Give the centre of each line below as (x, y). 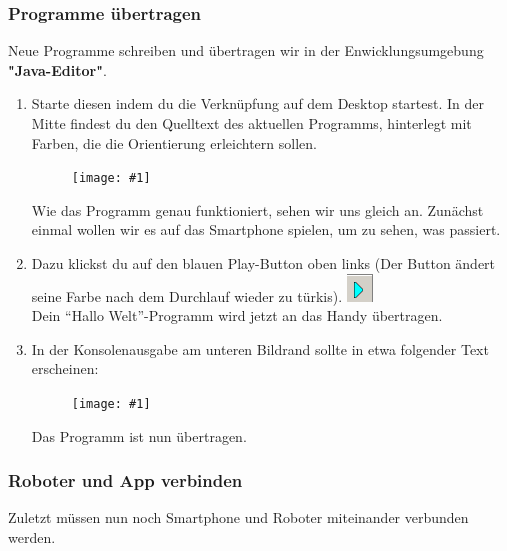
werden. (32, 537)
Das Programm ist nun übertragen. (139, 435)
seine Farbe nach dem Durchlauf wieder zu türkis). (187, 295)
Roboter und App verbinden (125, 480)
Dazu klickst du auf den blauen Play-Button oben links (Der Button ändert (263, 263)
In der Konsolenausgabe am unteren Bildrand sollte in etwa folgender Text (260, 348)
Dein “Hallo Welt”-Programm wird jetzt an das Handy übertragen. (237, 315)
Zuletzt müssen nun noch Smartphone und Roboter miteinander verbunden (238, 517)
